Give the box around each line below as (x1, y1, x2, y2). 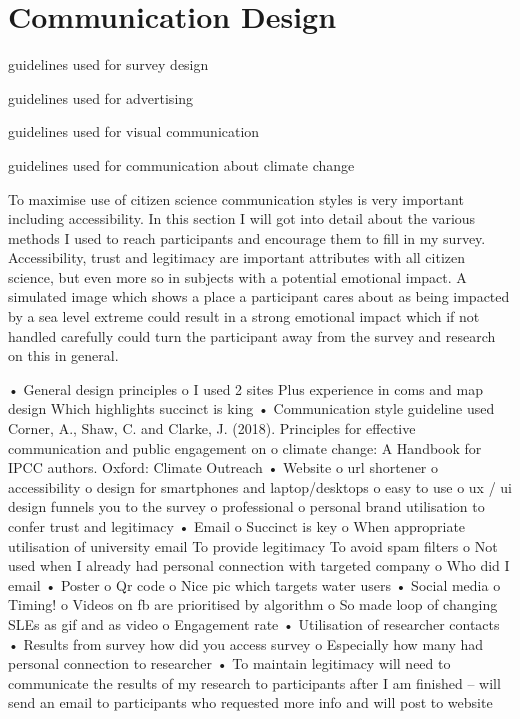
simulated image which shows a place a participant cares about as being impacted (8, 286, 510, 307)
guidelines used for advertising (8, 87, 194, 108)
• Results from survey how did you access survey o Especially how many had (8, 633, 484, 654)
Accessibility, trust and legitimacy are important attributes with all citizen (8, 247, 466, 268)
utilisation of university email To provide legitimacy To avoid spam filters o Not (8, 535, 498, 556)
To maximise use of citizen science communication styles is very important (8, 188, 464, 209)
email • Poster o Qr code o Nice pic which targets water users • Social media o (8, 574, 501, 595)
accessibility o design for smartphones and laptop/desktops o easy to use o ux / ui (8, 476, 512, 497)
